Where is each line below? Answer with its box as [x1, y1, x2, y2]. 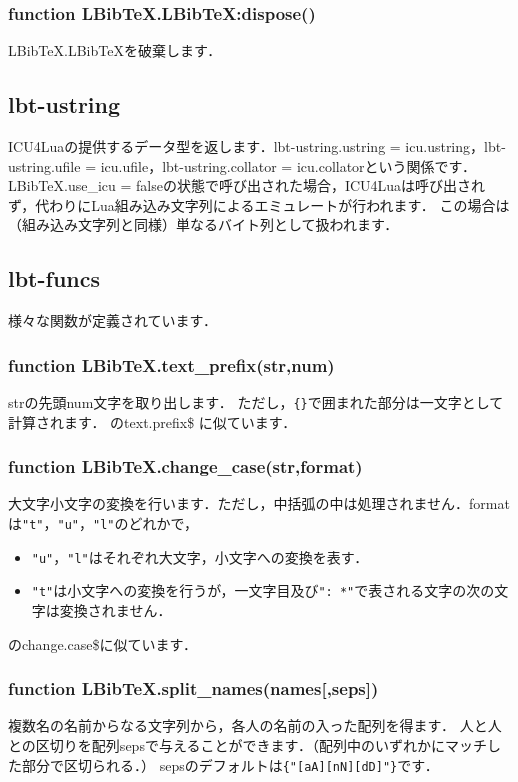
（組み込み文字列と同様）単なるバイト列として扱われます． [8, 214, 399, 235]
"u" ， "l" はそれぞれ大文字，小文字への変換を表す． [31, 546, 369, 567]
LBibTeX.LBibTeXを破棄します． [8, 40, 222, 61]
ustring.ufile [8, 155, 81, 176]
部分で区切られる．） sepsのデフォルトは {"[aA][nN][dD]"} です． [21, 754, 439, 775]
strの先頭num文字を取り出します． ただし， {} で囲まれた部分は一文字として [8, 392, 504, 412]
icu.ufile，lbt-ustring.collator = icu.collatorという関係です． [100, 155, 477, 176]
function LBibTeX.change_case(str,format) [8, 454, 363, 479]
